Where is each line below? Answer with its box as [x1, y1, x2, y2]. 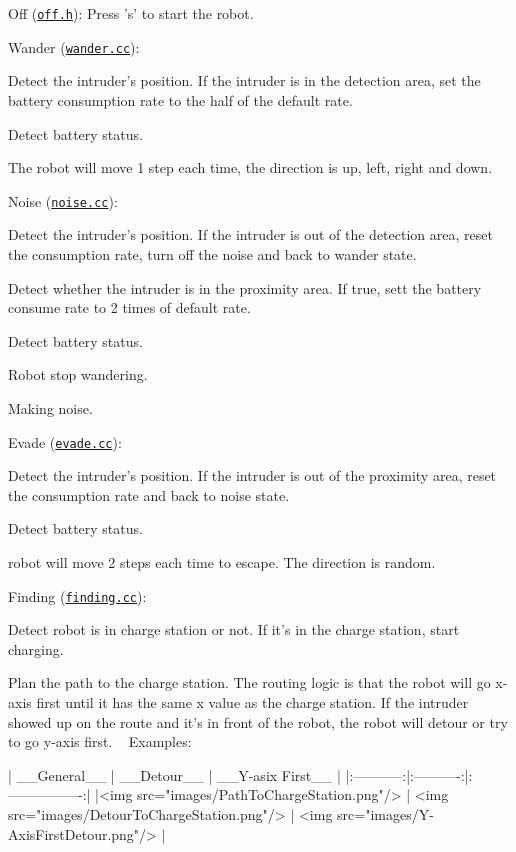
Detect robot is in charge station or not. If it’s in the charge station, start [8, 619, 460, 640]
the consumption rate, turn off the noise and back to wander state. [8, 243, 417, 264]
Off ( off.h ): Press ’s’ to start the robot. [8, 3, 254, 23]
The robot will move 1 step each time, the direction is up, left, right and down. [8, 157, 493, 178]
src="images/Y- [337, 803, 434, 824]
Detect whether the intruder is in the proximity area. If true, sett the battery [8, 277, 482, 298]
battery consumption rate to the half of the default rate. [8, 89, 353, 110]
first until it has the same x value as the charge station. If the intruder [36, 691, 469, 712]
